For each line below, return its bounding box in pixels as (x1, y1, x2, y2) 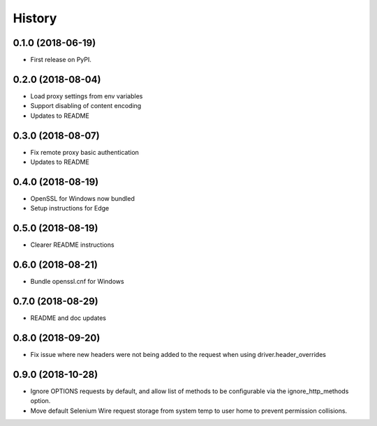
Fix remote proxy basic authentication (30, 148, 140, 156)
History (13, 10, 57, 26)
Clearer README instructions (30, 241, 114, 249)
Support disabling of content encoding (30, 102, 142, 110)
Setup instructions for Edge (30, 204, 110, 213)
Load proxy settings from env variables (30, 91, 143, 100)
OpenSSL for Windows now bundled (30, 194, 135, 202)
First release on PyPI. (30, 56, 92, 64)
